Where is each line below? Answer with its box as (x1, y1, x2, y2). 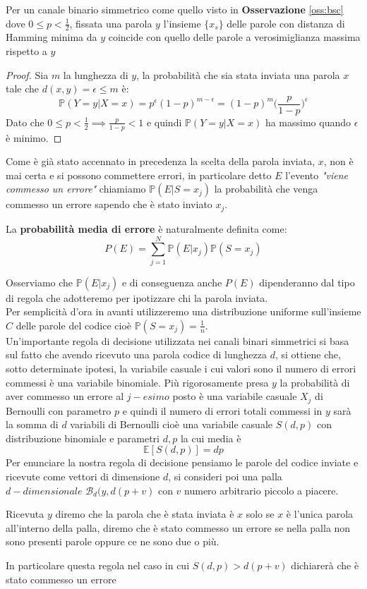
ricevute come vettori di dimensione (6, 469, 160, 484)
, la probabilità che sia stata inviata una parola (136, 67, 340, 82)
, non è (323, 154, 354, 169)
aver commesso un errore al (6, 389, 124, 403)
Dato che (6, 114, 44, 129)
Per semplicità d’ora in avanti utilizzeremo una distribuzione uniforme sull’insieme (6, 304, 361, 319)
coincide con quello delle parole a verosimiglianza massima (108, 30, 361, 44)
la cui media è (180, 430, 241, 445)
